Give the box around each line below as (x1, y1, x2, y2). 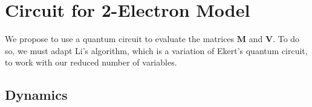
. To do (273, 32, 300, 45)
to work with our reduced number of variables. (5, 56, 177, 69)
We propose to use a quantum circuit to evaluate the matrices (5, 32, 235, 45)
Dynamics (5, 85, 68, 104)
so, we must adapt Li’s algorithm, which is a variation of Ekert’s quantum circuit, (5, 44, 308, 57)
